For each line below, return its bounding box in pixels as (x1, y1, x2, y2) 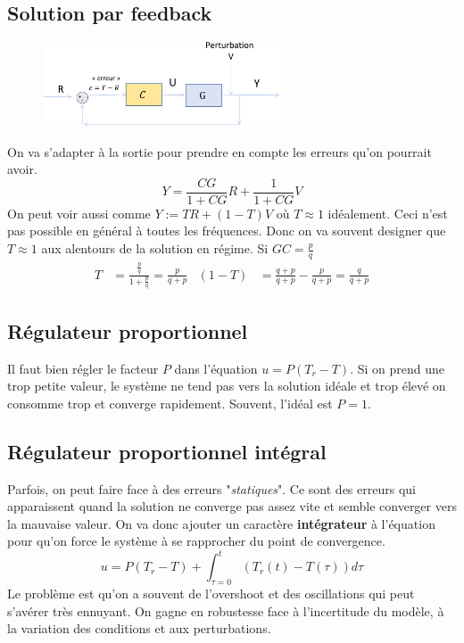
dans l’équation (174, 359, 258, 377)
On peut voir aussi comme (7, 203, 151, 222)
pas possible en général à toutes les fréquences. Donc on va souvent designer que (7, 221, 446, 240)
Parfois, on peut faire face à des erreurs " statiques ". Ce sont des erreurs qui (7, 479, 416, 498)
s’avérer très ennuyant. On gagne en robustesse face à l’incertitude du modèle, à (7, 601, 444, 620)
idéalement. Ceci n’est (327, 203, 448, 222)
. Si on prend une (350, 359, 445, 377)
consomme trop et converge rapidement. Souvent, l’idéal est (7, 393, 333, 412)
